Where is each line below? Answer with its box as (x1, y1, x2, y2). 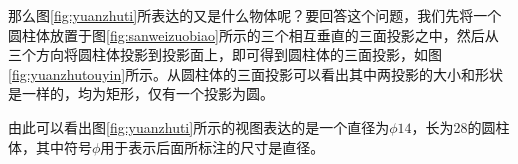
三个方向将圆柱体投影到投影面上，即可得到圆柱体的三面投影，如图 (8, 44, 442, 65)
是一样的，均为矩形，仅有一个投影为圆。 (8, 83, 274, 104)
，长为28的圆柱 (411, 116, 510, 137)
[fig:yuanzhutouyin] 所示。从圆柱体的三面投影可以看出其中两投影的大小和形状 (8, 63, 504, 84)
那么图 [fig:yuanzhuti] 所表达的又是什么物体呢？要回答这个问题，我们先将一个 (8, 5, 502, 25)
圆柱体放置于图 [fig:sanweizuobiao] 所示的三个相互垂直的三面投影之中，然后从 (8, 24, 499, 45)
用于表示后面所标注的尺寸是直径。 (100, 136, 325, 157)
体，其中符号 (8, 136, 92, 157)
